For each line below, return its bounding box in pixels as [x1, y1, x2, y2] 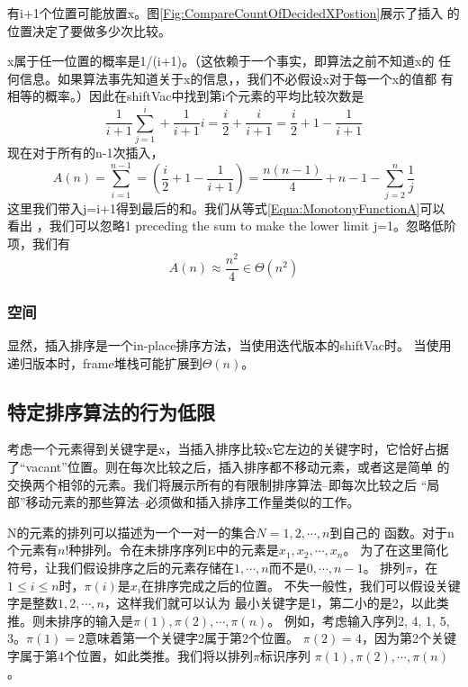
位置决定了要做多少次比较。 [7, 21, 171, 40]
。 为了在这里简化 [343, 540, 449, 559]
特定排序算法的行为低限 [7, 397, 215, 425]
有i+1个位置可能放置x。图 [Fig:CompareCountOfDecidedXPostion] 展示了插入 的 [7, 4, 460, 22]
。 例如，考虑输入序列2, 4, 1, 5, [267, 610, 450, 629]
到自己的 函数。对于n [329, 522, 454, 541]
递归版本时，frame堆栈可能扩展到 [7, 353, 202, 372]
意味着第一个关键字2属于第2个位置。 [85, 628, 300, 647]
